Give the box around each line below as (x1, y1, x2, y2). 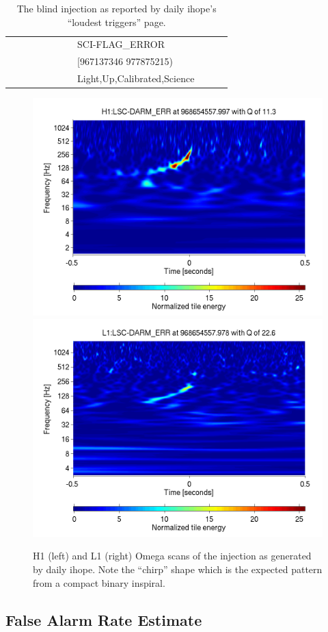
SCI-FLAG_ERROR (77, 37, 165, 51)
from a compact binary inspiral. (33, 575, 165, 590)
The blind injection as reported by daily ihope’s (16, 1, 217, 15)
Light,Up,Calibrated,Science (77, 71, 195, 86)
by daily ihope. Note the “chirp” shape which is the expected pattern (33, 562, 323, 576)
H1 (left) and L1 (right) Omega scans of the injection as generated (33, 548, 312, 563)
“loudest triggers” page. (67, 14, 166, 29)
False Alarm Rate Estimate (5, 609, 202, 630)
